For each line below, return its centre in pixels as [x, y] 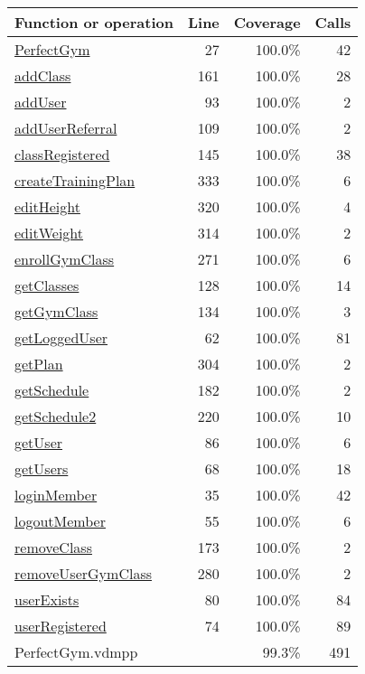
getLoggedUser [61, 337]
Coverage [267, 22]
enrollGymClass [65, 259]
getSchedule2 [56, 416]
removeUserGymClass [83, 573]
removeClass [53, 547]
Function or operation [94, 22]
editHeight [47, 206]
